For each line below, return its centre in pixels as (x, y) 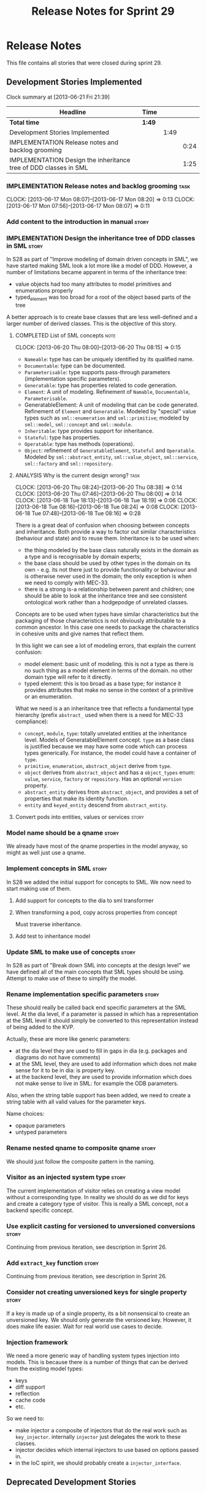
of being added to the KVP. (40, 1027)
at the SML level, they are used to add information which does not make (106, 1064)
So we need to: (25, 1419)
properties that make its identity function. (76, 799)
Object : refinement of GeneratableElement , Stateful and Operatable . (110, 451)
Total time (25, 122)
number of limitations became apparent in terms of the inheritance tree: (97, 272)
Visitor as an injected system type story (66, 1177)
